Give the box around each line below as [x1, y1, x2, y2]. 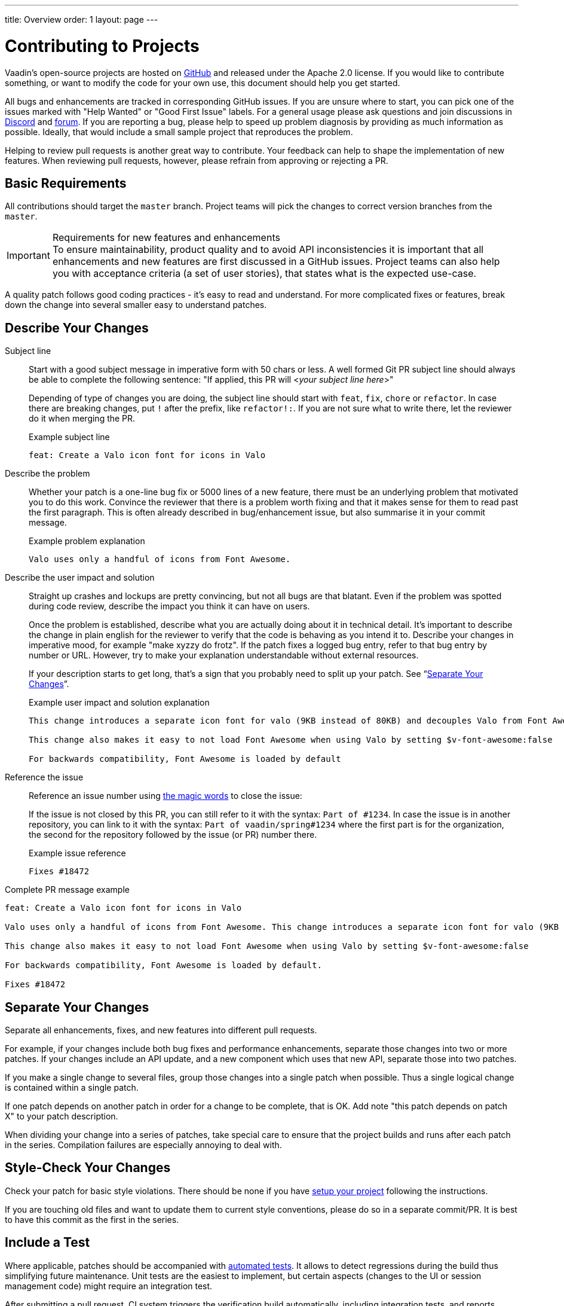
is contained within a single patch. [5, 1082, 139, 1093]
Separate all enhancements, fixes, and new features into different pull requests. [5, 1025, 317, 1036]
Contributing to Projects [5, 35, 200, 56]
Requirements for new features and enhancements [52, 231, 280, 244]
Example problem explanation [29, 536, 145, 547]
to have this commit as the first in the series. [5, 1214, 179, 1225]
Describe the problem [5, 468, 90, 479]
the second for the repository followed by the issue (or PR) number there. [29, 829, 317, 840]
